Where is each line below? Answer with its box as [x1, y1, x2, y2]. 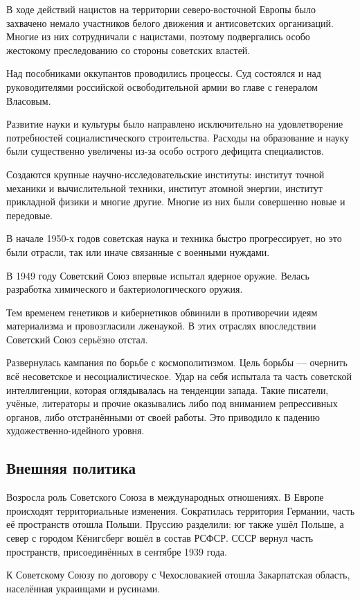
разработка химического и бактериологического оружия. [6, 282, 243, 296]
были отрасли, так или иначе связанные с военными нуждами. [6, 244, 270, 259]
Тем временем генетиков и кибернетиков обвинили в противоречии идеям [6, 305, 318, 319]
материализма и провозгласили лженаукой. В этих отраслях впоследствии [6, 318, 316, 333]
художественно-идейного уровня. [6, 423, 145, 438]
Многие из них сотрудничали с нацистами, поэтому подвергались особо [6, 29, 310, 44]
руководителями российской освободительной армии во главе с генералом [6, 79, 318, 94]
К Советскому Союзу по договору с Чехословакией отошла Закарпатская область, [6, 567, 350, 582]
